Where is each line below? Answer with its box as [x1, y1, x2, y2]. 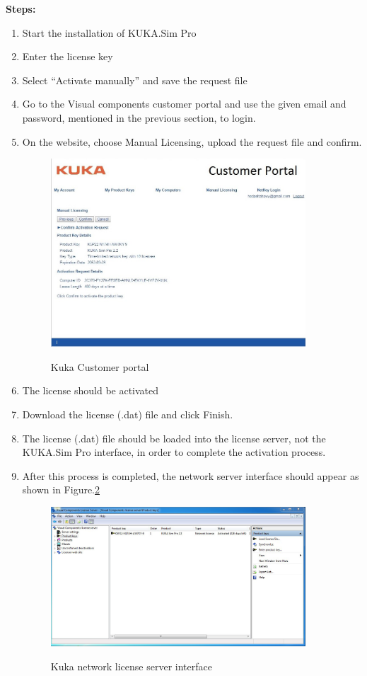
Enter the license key [22, 49, 113, 64]
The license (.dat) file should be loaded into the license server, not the [22, 430, 326, 445]
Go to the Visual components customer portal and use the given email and [22, 96, 346, 111]
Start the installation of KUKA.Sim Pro [22, 25, 197, 40]
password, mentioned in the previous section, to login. [22, 110, 256, 125]
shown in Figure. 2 [22, 482, 100, 497]
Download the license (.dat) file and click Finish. [22, 407, 233, 421]
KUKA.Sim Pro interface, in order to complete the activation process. [22, 445, 326, 459]
